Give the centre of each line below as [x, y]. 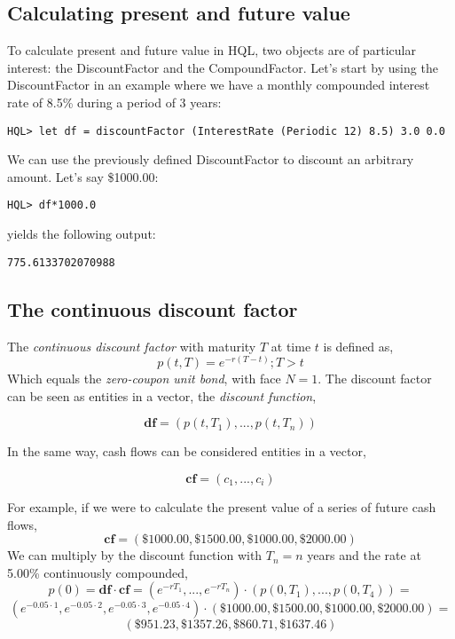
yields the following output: [82, 234]
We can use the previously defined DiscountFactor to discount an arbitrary [211, 159]
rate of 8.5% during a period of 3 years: [114, 102]
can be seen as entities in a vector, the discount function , [162, 395]
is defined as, [358, 346]
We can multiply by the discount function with [135, 555]
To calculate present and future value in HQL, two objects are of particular [212, 50]
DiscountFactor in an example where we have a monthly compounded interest [219, 85]
